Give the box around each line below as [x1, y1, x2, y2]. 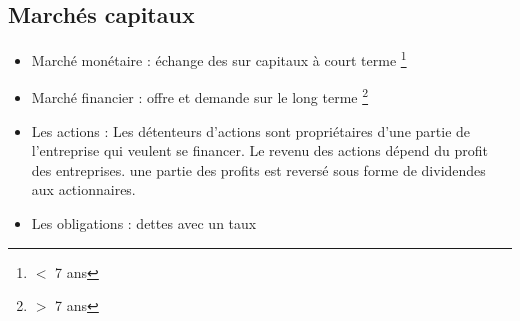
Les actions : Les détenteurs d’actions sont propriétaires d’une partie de [31, 120, 471, 141]
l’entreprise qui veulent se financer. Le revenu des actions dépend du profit [31, 140, 488, 161]
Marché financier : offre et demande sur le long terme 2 [31, 84, 369, 108]
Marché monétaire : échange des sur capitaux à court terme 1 [31, 47, 407, 70]
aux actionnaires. [31, 179, 136, 200]
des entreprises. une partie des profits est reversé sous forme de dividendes [31, 159, 486, 180]
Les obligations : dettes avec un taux [31, 213, 257, 234]
